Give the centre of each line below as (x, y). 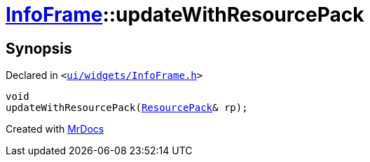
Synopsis (39, 48)
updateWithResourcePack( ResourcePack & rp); (127, 108)
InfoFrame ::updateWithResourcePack (185, 15)
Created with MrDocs (55, 129)
